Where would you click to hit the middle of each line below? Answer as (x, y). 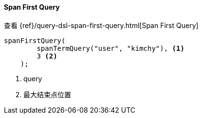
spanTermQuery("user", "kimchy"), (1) (110, 48)
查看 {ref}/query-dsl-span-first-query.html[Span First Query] (101, 25)
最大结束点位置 (47, 94)
